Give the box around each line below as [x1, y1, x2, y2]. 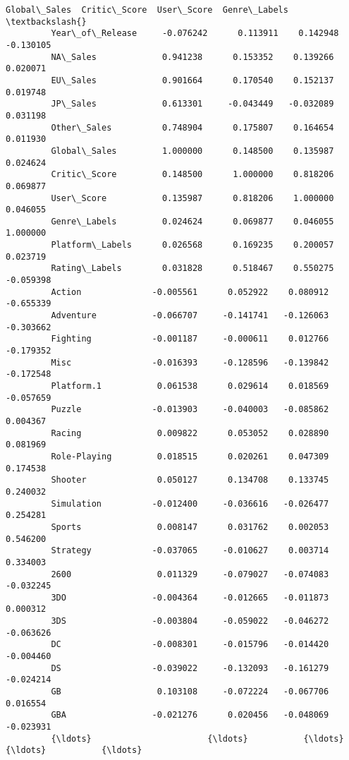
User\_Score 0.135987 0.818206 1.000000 [51, 193, 334, 203]
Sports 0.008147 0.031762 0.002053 [51, 521, 329, 532]
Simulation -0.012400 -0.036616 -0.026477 [51, 498, 329, 509]
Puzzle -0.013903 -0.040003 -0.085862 [51, 404, 329, 415]
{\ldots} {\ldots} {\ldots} [51, 733, 344, 744]
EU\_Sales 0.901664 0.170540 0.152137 [51, 75, 334, 85]
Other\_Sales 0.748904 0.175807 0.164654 [51, 122, 334, 133]
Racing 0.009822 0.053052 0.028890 [51, 428, 329, 438]
